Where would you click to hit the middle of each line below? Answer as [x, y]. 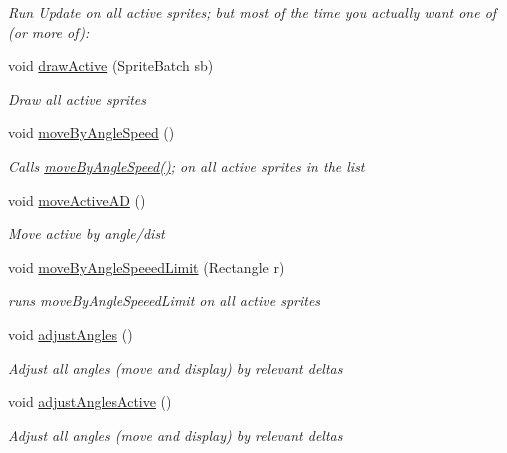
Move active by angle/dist [86, 233]
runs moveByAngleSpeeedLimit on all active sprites [164, 300]
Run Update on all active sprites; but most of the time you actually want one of [252, 12]
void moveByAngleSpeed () [91, 132]
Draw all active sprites [77, 98]
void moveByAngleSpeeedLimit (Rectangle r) [146, 266]
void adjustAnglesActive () [90, 401]
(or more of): [49, 31]
